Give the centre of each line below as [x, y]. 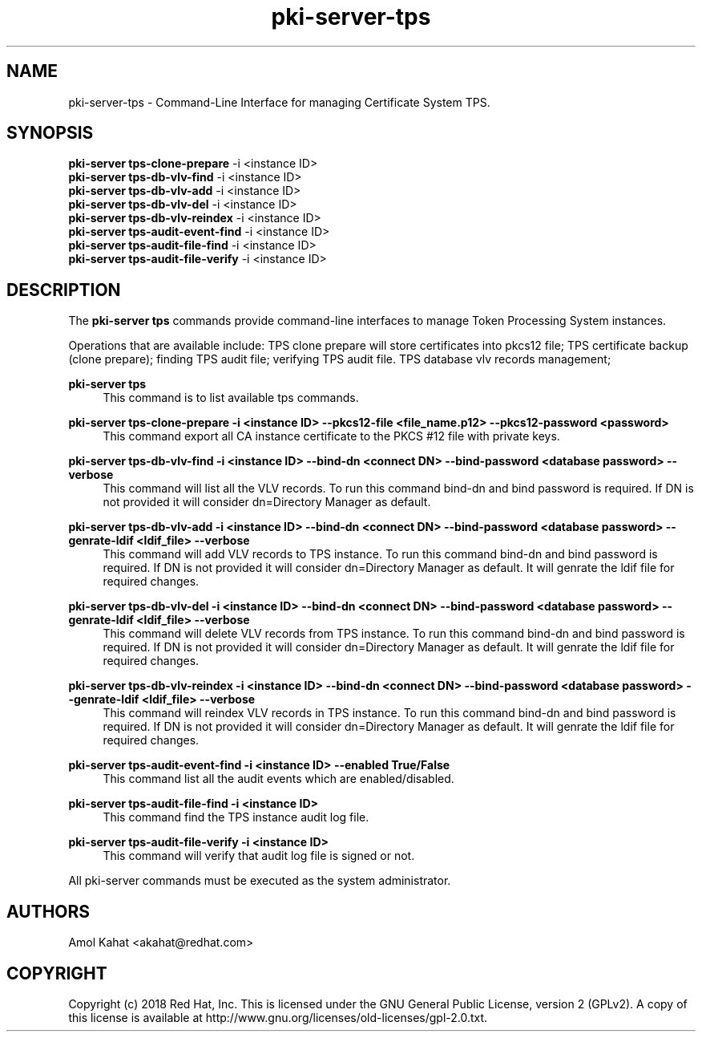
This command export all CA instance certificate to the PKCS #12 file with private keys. [331, 436]
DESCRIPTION [64, 290]
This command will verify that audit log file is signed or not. [259, 856]
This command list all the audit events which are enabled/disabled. [278, 779]
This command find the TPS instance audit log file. [236, 817]
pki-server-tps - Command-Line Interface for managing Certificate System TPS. [279, 102]
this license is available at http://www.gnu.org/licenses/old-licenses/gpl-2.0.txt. [278, 1017]
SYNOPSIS [50, 133]
